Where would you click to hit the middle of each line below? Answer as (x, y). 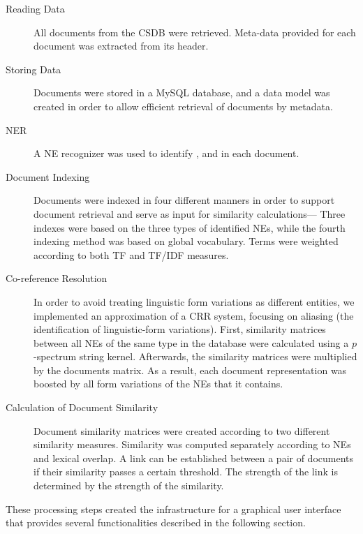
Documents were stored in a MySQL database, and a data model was (182, 92)
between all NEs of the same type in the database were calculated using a (191, 342)
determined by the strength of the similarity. (129, 485)
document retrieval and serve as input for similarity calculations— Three (190, 213)
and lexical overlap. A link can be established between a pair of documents (194, 458)
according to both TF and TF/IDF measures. (131, 254)
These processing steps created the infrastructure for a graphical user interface (173, 509)
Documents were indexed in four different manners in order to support (184, 200)
